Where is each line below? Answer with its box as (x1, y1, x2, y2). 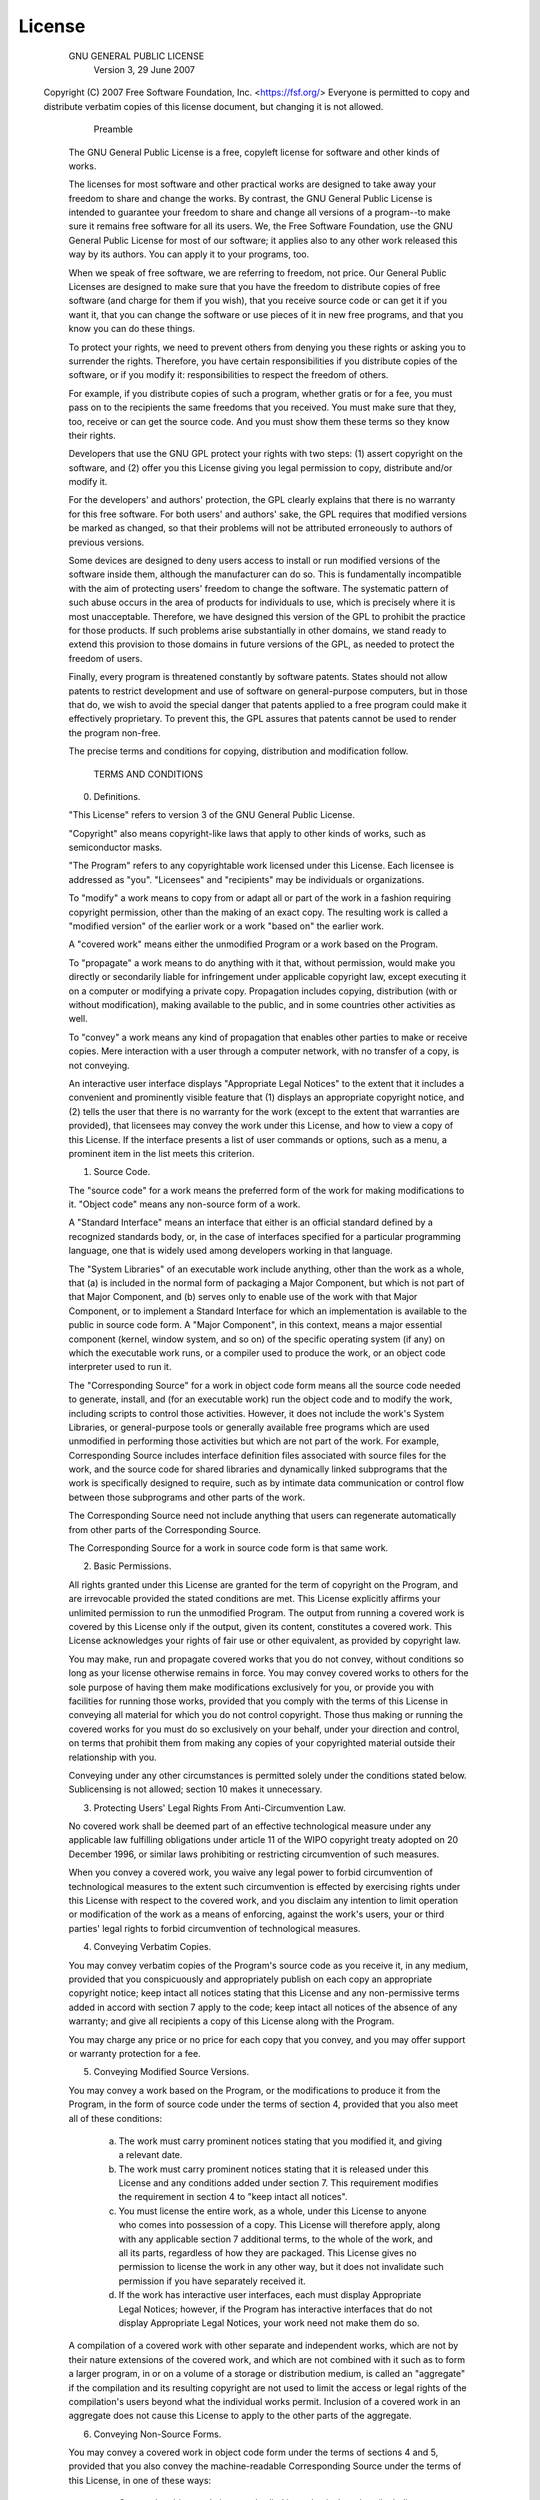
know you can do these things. (68, 323, 195, 335)
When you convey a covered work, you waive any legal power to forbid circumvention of (68, 1866, 434, 1879)
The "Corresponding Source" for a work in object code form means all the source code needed (68, 1379, 461, 1391)
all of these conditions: (68, 2112, 163, 2124)
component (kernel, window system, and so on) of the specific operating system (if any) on (68, 1333, 445, 1345)
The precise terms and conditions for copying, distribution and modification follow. (68, 745, 409, 757)
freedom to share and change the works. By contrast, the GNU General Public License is (68, 192, 433, 204)
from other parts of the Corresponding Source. (68, 1523, 262, 1535)
